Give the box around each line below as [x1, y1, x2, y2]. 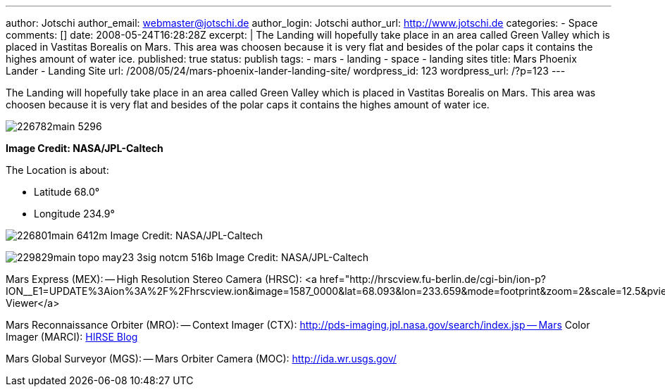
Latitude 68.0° [34, 186, 100, 198]
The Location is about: [6, 164, 109, 176]
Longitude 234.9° [34, 208, 115, 220]
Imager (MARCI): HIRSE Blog [6, 331, 138, 343]
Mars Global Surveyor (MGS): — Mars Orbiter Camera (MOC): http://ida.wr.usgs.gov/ [6, 353, 397, 365]
